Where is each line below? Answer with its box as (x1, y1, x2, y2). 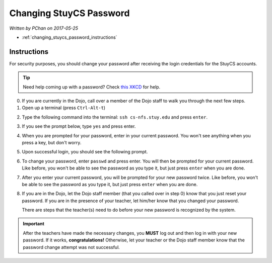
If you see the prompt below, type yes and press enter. (22, 123, 136, 129)
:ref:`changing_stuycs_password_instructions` (22, 34, 117, 40)
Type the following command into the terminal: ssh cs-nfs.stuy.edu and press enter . (22, 114, 208, 120)
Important (23, 221, 45, 227)
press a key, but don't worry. (22, 139, 82, 145)
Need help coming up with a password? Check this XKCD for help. (23, 83, 161, 90)
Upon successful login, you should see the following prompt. (22, 149, 148, 155)
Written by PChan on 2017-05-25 (9, 25, 78, 31)
